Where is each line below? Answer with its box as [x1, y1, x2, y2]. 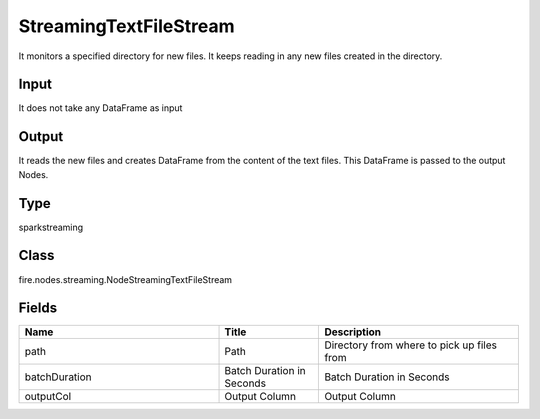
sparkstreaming [18, 221, 84, 233]
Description [324, 325, 382, 339]
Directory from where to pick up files [324, 338, 497, 352]
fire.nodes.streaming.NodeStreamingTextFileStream [18, 273, 233, 285]
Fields [18, 300, 58, 317]
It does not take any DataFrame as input [18, 102, 183, 114]
